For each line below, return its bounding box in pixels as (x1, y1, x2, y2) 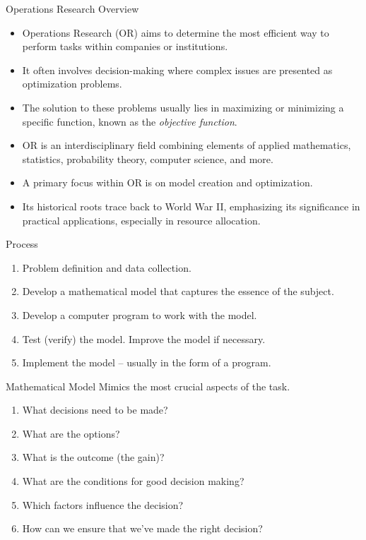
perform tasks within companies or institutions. (22, 39, 228, 54)
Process (6, 236, 38, 251)
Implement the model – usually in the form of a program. (22, 355, 271, 370)
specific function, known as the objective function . (22, 114, 237, 128)
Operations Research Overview (6, 1, 139, 16)
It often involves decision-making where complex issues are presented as (22, 62, 333, 77)
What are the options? (22, 426, 120, 440)
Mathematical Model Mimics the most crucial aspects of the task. (6, 378, 290, 393)
